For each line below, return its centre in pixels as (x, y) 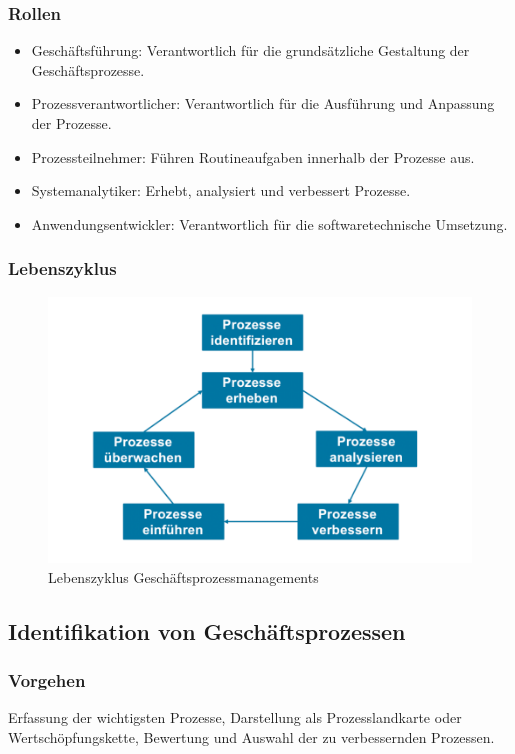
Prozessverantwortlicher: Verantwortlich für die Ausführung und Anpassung (263, 103)
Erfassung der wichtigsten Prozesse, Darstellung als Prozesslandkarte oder (235, 717)
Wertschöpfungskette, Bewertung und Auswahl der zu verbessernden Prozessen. (251, 737)
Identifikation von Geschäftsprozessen (207, 630)
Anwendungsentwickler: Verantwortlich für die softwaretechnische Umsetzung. (269, 223)
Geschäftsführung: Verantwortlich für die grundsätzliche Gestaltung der (250, 50)
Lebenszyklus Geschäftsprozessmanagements (183, 576)
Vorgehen (47, 680)
